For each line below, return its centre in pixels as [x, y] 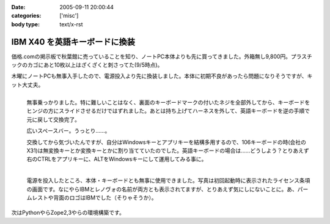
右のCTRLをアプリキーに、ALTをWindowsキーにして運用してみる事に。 [117, 159]
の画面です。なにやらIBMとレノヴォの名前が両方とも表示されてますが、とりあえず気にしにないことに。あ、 [162, 189]
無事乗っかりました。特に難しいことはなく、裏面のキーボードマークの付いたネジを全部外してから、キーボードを [168, 103]
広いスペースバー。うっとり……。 [68, 131]
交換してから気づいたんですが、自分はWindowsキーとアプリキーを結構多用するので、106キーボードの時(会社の [167, 142]
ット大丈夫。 [28, 84]
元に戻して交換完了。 [53, 119]
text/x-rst [71, 24]
